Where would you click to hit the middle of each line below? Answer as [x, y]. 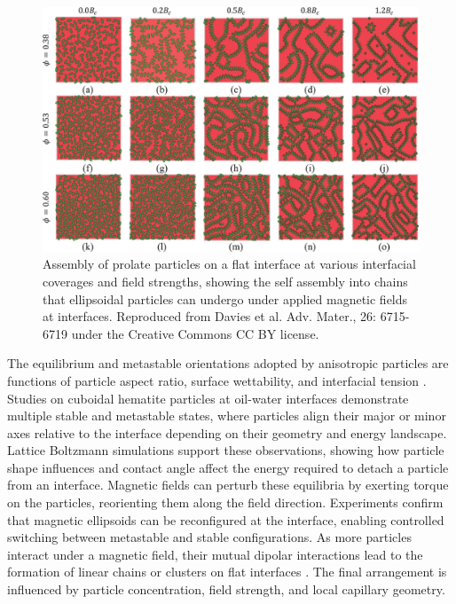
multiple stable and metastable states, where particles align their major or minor [227, 416]
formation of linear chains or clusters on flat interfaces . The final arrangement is [227, 572]
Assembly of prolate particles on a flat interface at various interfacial [229, 264]
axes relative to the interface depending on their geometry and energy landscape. [227, 432]
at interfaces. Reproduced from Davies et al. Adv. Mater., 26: [209, 316]
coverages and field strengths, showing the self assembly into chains [225, 281]
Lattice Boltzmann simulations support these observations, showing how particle [226, 450]
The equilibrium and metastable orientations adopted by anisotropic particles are [228, 363]
